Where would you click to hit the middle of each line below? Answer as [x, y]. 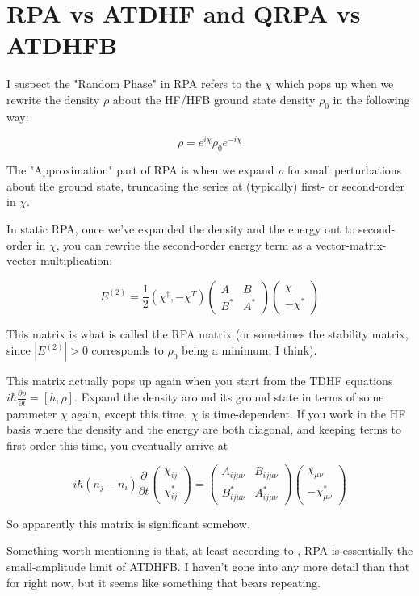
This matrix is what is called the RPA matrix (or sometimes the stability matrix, [207, 333]
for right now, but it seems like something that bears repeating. [163, 582]
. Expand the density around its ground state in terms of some [229, 397]
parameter [32, 413]
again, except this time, [129, 413]
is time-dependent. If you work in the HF [304, 413]
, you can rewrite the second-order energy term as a [184, 244]
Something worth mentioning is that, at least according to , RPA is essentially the [210, 550]
